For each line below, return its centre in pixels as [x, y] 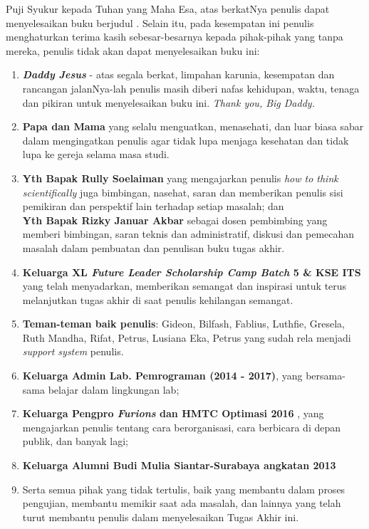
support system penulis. [73, 351]
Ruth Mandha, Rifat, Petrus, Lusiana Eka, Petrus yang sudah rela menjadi [187, 337]
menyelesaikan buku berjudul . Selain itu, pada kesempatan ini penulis [160, 22]
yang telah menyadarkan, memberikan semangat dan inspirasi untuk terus [184, 286]
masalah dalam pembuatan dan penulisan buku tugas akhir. [154, 247]
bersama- [326, 376]
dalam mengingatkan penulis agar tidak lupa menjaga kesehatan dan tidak [186, 140]
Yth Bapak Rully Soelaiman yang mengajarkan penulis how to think [180, 178]
